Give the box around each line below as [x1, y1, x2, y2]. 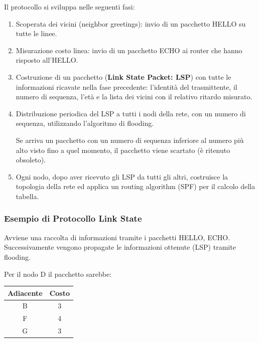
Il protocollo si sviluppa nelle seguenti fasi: [4, 2, 135, 12]
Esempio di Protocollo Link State [4, 212, 142, 225]
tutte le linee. [16, 28, 57, 39]
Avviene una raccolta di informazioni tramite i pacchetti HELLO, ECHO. [4, 232, 230, 242]
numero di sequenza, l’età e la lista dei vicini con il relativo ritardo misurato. [16, 91, 252, 102]
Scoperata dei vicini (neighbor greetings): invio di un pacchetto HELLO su [16, 18, 246, 29]
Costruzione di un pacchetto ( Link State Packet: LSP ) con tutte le [16, 71, 231, 82]
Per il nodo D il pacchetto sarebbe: [4, 268, 112, 279]
